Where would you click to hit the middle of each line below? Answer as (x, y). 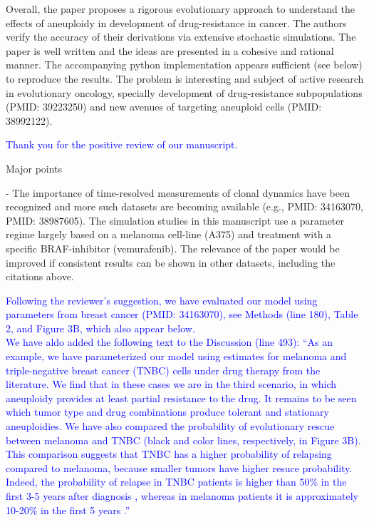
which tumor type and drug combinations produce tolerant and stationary (167, 412)
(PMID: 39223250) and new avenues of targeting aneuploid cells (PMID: (164, 107)
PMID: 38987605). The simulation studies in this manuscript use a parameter (175, 220)
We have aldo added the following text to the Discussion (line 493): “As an (169, 342)
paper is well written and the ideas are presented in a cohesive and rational (170, 50)
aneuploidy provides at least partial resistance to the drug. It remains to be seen (181, 398)
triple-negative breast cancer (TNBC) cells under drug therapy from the (163, 370)
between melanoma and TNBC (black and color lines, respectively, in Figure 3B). (183, 440)
